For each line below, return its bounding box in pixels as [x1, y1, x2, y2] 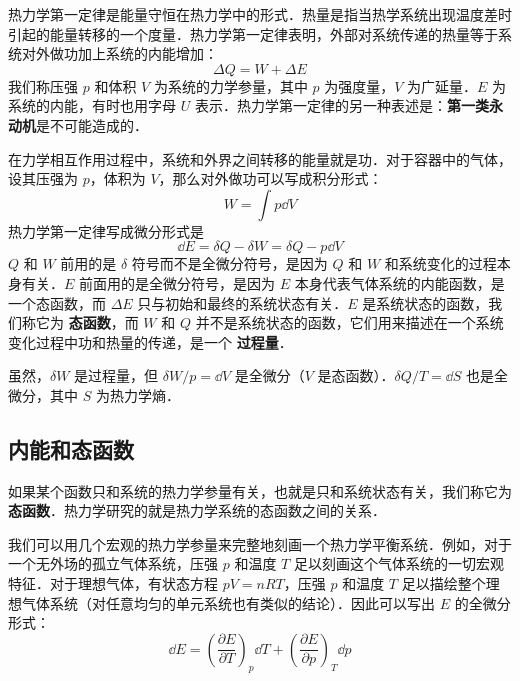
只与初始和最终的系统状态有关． [137, 292, 348, 313]
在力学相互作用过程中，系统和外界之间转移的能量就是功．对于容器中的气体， [8, 148, 512, 169]
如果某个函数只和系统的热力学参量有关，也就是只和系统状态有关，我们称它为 [8, 480, 512, 501]
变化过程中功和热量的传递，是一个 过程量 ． [8, 331, 293, 352]
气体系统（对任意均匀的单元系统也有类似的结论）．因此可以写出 [21, 592, 435, 613]
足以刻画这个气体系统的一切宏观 [293, 553, 504, 574]
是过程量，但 [74, 365, 159, 386]
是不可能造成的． [36, 114, 148, 135]
